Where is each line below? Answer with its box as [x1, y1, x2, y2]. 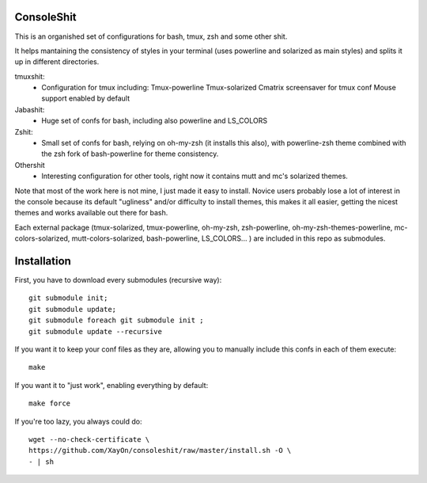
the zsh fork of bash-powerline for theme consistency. [41, 149, 219, 158]
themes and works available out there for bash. [14, 208, 168, 218]
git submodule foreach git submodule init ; [28, 316, 205, 325]
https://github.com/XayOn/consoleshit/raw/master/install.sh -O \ [28, 446, 292, 455]
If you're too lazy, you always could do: [14, 416, 142, 426]
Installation [14, 254, 71, 268]
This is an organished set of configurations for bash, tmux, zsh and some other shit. [14, 32, 288, 41]
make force [28, 399, 71, 408]
